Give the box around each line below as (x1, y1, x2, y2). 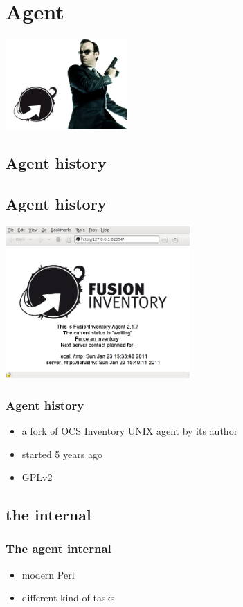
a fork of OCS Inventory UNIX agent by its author (21, 424, 238, 437)
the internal (6, 504, 91, 525)
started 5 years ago (21, 446, 102, 461)
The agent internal (6, 540, 111, 557)
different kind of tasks (21, 590, 115, 605)
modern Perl (21, 567, 75, 581)
